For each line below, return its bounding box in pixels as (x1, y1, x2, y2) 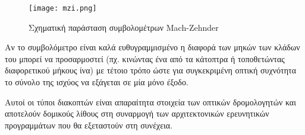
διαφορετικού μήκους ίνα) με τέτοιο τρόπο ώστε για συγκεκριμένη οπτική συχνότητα (5, 64, 296, 76)
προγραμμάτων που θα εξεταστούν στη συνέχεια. (5, 118, 173, 131)
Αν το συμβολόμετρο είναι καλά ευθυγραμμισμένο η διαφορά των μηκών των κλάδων (5, 41, 300, 53)
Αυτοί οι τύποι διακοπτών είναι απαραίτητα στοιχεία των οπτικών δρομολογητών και (5, 95, 296, 108)
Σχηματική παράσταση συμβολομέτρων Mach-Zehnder (29, 21, 219, 33)
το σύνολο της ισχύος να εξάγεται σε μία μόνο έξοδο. (5, 76, 188, 88)
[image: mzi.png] (29, 4, 97, 12)
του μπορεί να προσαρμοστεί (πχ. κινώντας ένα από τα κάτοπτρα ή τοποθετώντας (5, 52, 285, 65)
